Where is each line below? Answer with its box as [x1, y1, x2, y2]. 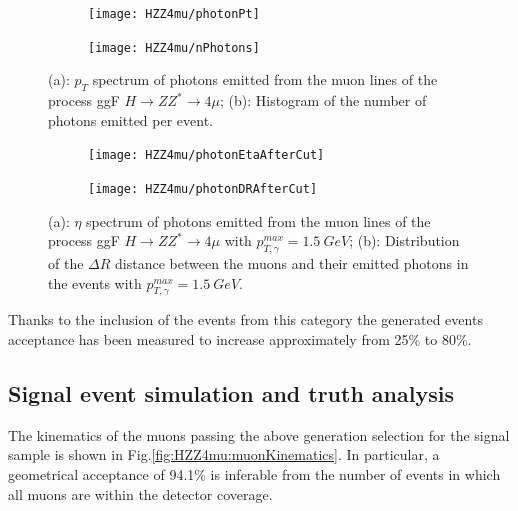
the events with [48, 272, 142, 293]
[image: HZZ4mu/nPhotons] [88, 40, 260, 55]
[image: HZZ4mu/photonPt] [88, 7, 260, 21]
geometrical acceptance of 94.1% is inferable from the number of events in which [8, 463, 501, 484]
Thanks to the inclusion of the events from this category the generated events [8, 309, 483, 330]
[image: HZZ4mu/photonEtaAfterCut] [88, 148, 325, 163]
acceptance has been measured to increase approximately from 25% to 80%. [8, 328, 472, 349]
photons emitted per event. [48, 109, 214, 130]
